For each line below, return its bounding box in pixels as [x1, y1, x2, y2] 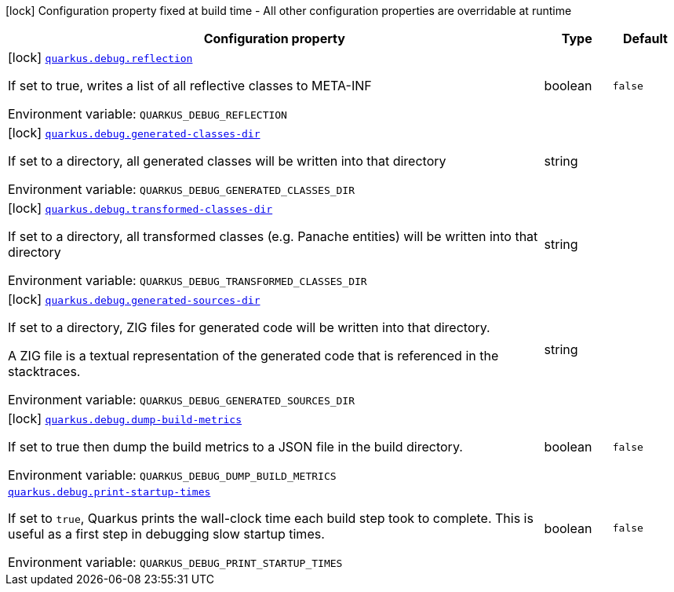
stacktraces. [8, 364, 81, 379]
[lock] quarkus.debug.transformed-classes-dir [8, 200, 273, 216]
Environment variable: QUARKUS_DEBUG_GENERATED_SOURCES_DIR [8, 392, 355, 407]
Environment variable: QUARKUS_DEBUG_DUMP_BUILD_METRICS [8, 467, 337, 483]
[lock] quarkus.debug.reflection [8, 49, 193, 65]
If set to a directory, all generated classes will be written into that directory [8, 153, 446, 169]
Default [622, 31, 668, 46]
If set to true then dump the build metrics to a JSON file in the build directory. [8, 439, 463, 455]
